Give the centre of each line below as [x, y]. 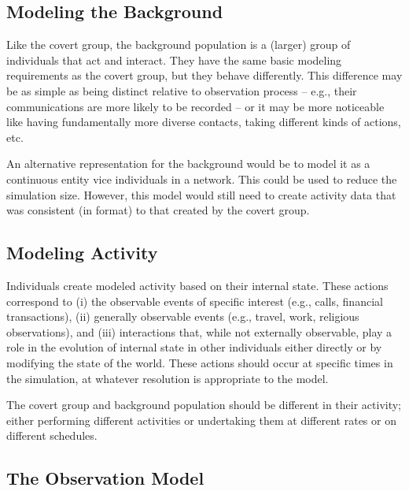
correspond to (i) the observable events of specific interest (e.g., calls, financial [195, 301]
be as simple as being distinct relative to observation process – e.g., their [182, 90]
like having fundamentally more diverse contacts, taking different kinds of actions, [204, 122]
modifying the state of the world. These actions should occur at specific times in [200, 362]
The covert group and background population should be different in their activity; [204, 405]
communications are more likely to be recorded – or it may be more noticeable [195, 106]
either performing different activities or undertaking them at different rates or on [201, 420]
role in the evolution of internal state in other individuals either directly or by [194, 347]
